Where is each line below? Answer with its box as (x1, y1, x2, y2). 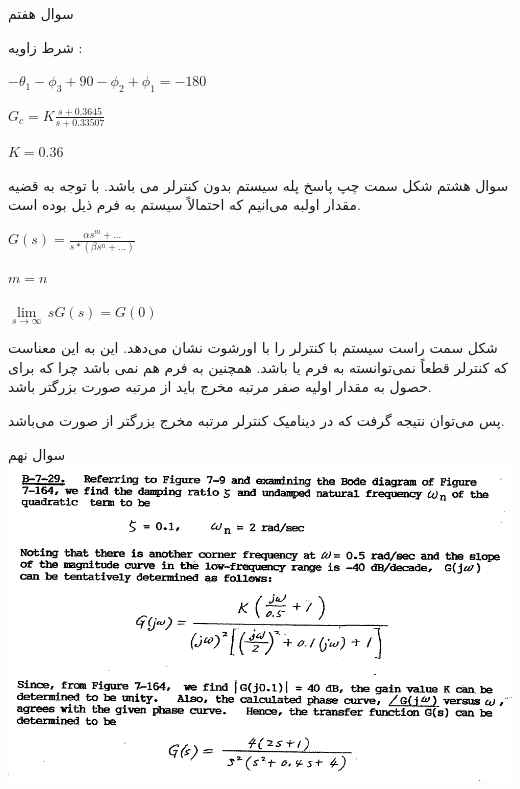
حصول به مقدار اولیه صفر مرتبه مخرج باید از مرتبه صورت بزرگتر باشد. (8, 376, 432, 397)
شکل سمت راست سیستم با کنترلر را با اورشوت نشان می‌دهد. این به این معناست (8, 337, 498, 358)
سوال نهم (8, 443, 66, 464)
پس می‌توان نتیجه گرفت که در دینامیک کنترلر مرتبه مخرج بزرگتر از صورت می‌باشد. (8, 409, 505, 430)
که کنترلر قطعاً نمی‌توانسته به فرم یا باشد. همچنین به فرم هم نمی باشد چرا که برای (8, 356, 508, 377)
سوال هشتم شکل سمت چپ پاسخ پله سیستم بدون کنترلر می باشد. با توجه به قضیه (8, 174, 509, 195)
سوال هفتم (8, 3, 74, 23)
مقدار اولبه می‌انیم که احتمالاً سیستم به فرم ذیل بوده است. (8, 194, 361, 215)
